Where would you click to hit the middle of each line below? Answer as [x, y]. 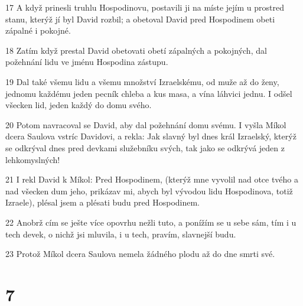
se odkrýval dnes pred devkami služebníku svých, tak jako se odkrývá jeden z [145, 147]
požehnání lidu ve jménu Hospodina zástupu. [87, 62]
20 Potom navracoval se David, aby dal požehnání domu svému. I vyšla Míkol [146, 124]
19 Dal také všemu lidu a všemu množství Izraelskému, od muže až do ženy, [142, 81]
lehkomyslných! [33, 159]
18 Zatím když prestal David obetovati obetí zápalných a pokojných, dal [136, 50]
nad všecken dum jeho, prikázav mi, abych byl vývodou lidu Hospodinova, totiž [149, 191]
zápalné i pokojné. [38, 30]
